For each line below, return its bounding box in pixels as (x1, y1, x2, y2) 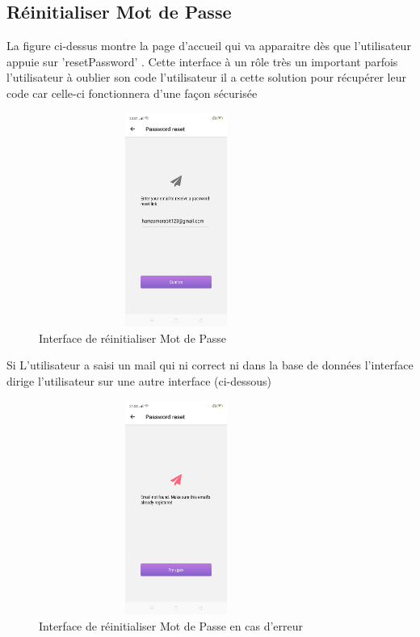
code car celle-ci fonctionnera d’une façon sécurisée (6, 84, 258, 101)
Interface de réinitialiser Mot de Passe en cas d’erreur (39, 617, 303, 634)
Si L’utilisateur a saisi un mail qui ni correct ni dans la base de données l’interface (6, 356, 414, 373)
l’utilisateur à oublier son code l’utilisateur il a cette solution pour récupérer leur (6, 69, 406, 86)
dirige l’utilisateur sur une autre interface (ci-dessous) (6, 372, 272, 389)
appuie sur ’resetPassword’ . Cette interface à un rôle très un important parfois (6, 53, 398, 70)
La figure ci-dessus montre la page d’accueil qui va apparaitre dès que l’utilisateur (6, 37, 411, 54)
